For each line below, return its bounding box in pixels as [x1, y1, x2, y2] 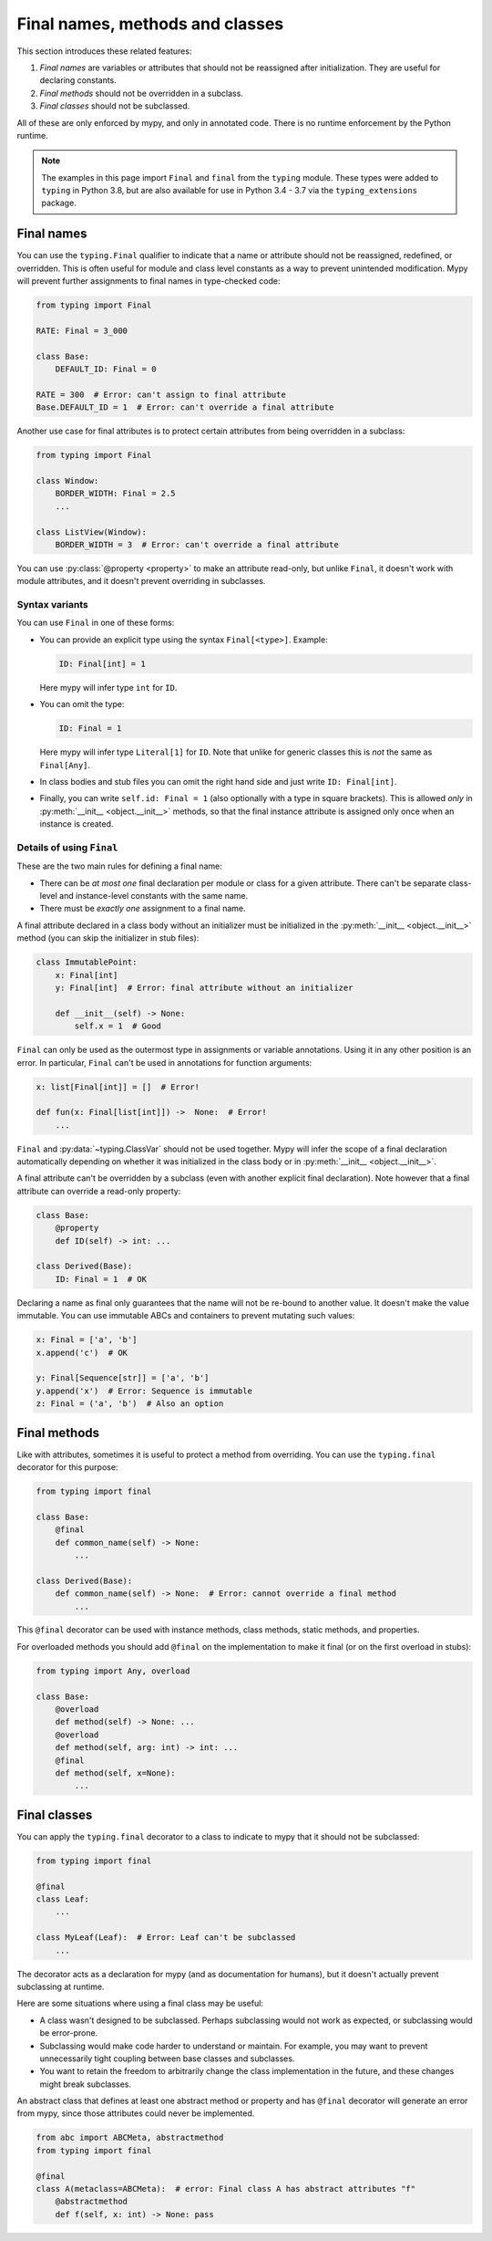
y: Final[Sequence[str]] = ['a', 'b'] [36, 1373, 210, 1383]
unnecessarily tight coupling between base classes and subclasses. [39, 2053, 295, 2064]
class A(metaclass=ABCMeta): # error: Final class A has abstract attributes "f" [36, 2184, 416, 2194]
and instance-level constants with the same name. [59, 891, 249, 902]
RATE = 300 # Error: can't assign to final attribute [36, 389, 286, 400]
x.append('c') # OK [36, 1347, 128, 1358]
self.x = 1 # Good [74, 1021, 161, 1031]
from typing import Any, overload [36, 1665, 190, 1676]
